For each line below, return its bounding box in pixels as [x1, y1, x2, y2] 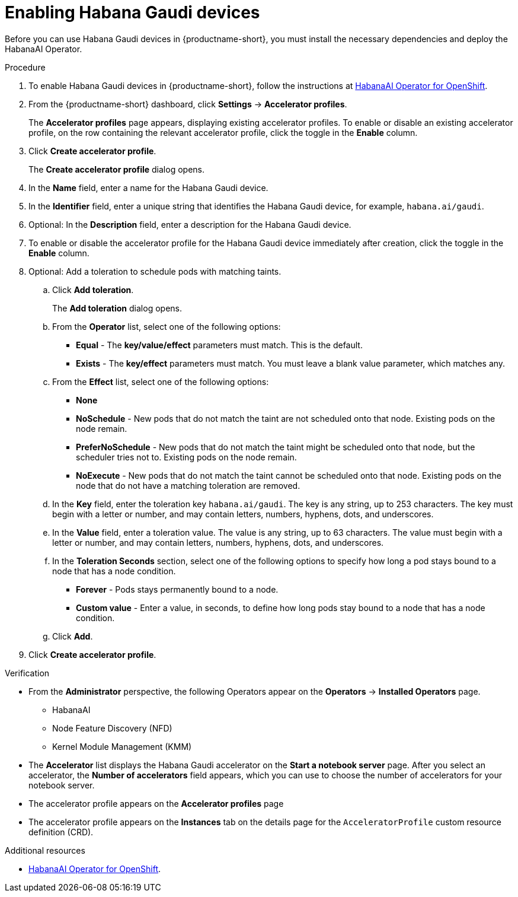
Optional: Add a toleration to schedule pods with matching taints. [28, 266, 282, 276]
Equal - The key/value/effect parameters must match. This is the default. [76, 339, 363, 350]
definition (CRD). [28, 826, 94, 837]
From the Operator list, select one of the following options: [52, 321, 281, 332]
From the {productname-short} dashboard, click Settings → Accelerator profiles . [28, 98, 347, 109]
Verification [5, 667, 50, 678]
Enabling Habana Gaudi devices [5, 2, 260, 23]
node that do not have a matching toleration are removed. [76, 480, 300, 491]
